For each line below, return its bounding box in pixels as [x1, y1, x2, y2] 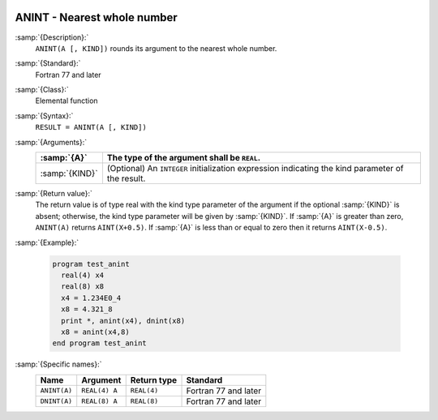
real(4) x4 [61, 270, 105, 280]
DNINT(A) [40, 397, 73, 405]
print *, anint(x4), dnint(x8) [61, 316, 186, 325]
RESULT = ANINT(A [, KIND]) [35, 122, 148, 132]
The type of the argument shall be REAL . [106, 152, 261, 164]
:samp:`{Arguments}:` [15, 137, 88, 147]
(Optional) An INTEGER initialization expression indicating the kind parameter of [106, 163, 405, 174]
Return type [130, 374, 178, 385]
